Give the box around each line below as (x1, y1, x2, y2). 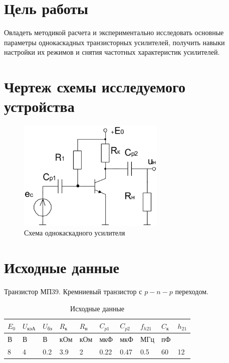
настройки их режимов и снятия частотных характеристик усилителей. (4, 47, 220, 57)
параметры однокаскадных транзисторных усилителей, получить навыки (4, 37, 225, 47)
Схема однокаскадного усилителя (24, 227, 125, 238)
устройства (4, 96, 75, 116)
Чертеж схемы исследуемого (4, 76, 186, 97)
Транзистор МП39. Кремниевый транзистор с (4, 286, 142, 297)
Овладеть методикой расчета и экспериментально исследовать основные (4, 27, 224, 38)
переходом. (175, 286, 208, 297)
